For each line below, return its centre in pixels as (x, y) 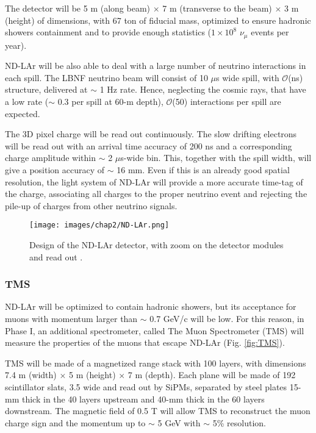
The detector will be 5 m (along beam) (78, 8)
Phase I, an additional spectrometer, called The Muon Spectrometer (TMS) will (155, 330)
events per (270, 32)
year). (16, 45)
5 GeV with (179, 422)
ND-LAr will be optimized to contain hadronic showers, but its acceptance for (151, 306)
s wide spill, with (248, 77)
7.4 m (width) (31, 375)
